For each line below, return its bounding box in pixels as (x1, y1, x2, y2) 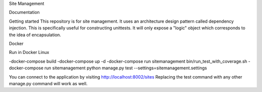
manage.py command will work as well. (9, 80, 88, 86)
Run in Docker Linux (9, 50, 49, 55)
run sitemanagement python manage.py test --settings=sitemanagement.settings (44, 65, 207, 71)
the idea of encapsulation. (9, 32, 62, 38)
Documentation (9, 10, 40, 15)
